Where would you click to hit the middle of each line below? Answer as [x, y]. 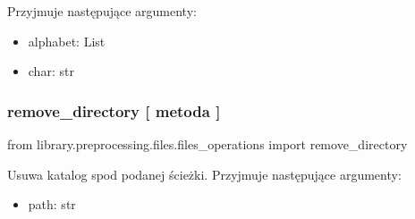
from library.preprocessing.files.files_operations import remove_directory [207, 144]
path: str [52, 204]
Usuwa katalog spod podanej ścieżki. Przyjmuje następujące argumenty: [204, 174]
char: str [51, 71]
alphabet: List [67, 41]
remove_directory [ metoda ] [114, 110]
